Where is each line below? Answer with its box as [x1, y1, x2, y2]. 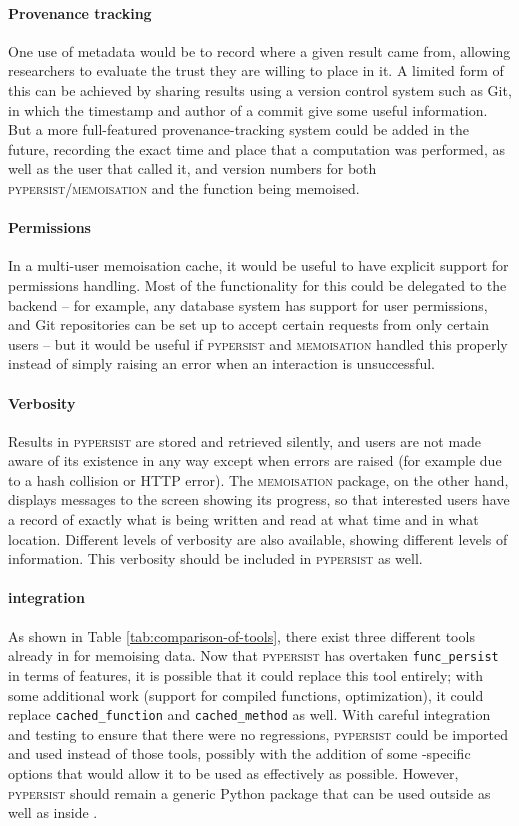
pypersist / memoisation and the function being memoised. [8, 177, 360, 198]
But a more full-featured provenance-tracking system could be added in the [8, 119, 469, 140]
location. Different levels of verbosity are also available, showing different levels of [8, 528, 508, 549]
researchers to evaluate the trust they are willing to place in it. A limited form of [8, 60, 504, 81]
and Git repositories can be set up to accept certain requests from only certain [8, 314, 489, 335]
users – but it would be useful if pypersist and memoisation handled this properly [8, 333, 508, 354]
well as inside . [8, 802, 98, 823]
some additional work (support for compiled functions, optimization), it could [8, 684, 484, 705]
